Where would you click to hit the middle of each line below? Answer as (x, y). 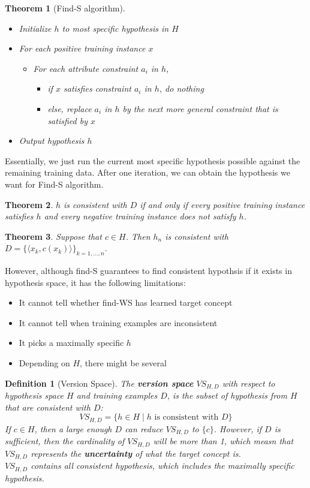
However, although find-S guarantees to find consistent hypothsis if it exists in (148, 271)
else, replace (70, 108)
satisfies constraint (97, 88)
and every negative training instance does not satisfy (140, 216)
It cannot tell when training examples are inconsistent (118, 322)
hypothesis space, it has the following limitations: (95, 282)
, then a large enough (73, 428)
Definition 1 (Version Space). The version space (99, 383)
